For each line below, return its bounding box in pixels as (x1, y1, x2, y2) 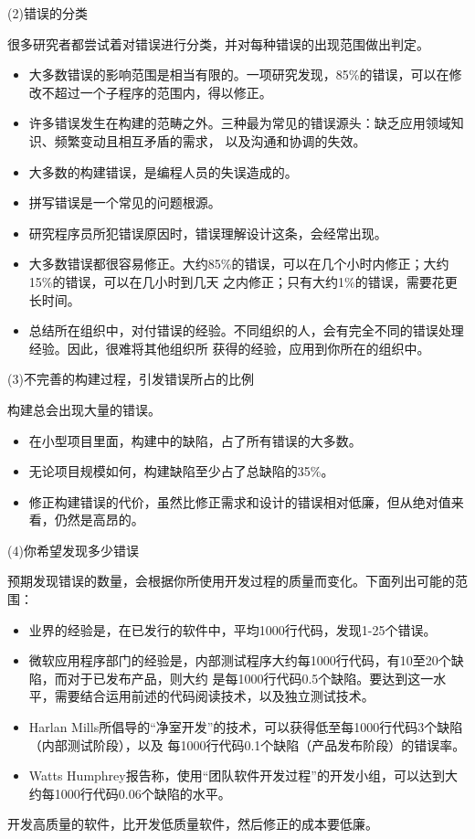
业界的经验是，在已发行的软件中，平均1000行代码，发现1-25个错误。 (28, 620, 437, 639)
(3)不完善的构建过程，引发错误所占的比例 (7, 369, 254, 388)
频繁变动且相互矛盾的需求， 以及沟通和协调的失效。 (54, 131, 366, 150)
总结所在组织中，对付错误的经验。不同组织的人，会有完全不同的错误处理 (28, 321, 464, 340)
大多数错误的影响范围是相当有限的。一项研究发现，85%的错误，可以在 (28, 65, 449, 84)
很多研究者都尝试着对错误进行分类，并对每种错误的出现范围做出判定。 (7, 34, 429, 53)
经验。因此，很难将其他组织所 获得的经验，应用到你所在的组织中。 (28, 338, 430, 357)
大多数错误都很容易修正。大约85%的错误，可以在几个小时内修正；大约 (28, 254, 449, 273)
